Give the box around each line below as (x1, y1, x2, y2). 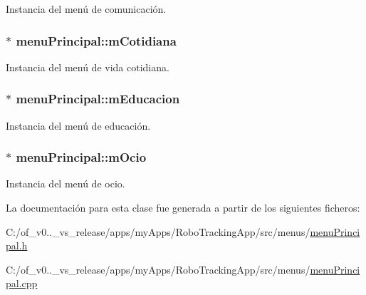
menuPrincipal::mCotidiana (16, 31, 177, 49)
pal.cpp (6, 276, 38, 291)
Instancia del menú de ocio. (6, 176, 125, 191)
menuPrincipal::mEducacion (16, 90, 180, 108)
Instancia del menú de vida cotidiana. (6, 59, 169, 74)
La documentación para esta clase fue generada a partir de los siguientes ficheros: (6, 200, 360, 215)
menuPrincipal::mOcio (16, 148, 147, 166)
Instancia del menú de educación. (6, 118, 151, 133)
